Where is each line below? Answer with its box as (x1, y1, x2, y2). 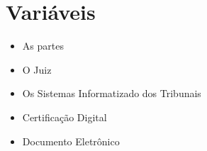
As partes (22, 38, 64, 53)
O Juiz (22, 62, 52, 77)
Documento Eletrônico (22, 133, 120, 148)
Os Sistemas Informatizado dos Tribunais (22, 86, 201, 101)
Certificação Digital (22, 109, 107, 124)
